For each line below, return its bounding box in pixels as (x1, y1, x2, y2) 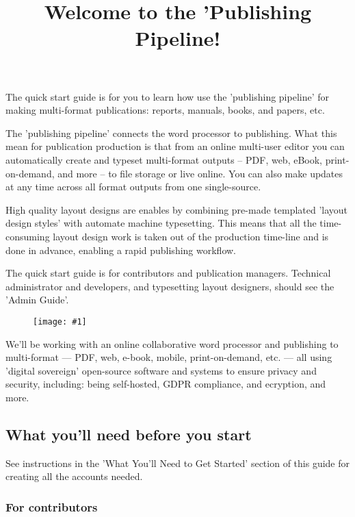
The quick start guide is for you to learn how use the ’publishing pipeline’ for (5, 89, 330, 103)
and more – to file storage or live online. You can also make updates (57, 166, 343, 180)
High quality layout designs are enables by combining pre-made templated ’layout (5, 202, 348, 216)
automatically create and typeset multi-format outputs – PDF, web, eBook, (5, 152, 323, 166)
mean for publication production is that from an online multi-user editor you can (5, 139, 345, 153)
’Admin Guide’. (5, 292, 69, 307)
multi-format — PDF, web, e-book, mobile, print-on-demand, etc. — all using (5, 350, 332, 364)
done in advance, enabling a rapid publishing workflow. (5, 242, 236, 257)
